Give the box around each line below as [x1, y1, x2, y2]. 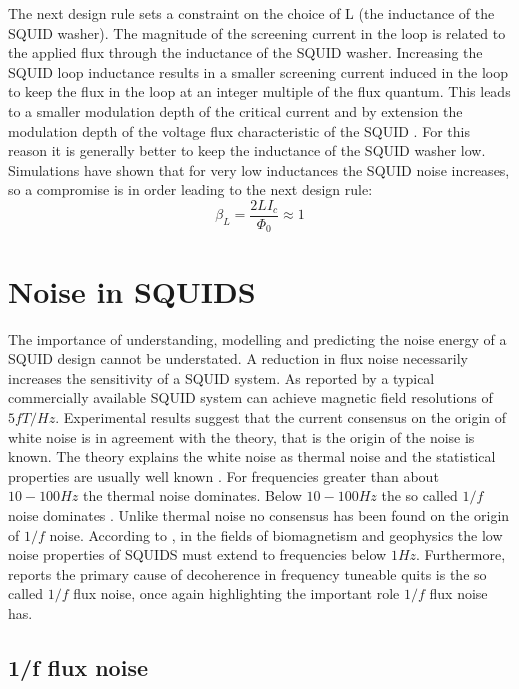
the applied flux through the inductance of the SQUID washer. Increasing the [8, 42, 483, 63]
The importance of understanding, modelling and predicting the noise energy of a [8, 328, 507, 349]
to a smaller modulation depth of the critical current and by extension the [8, 100, 463, 121]
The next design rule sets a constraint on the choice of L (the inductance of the [8, 3, 495, 23]
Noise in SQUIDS [8, 270, 256, 311]
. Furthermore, [416, 544, 506, 565]
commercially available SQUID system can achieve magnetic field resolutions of [8, 387, 493, 408]
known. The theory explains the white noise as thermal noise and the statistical [8, 446, 496, 467]
